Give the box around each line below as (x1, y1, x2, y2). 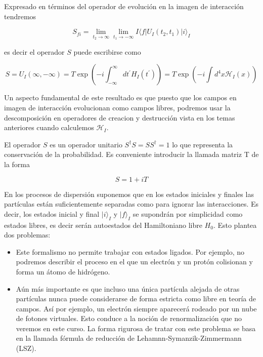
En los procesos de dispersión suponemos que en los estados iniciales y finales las (4, 188, 254, 199)
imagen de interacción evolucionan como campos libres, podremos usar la (4, 102, 231, 112)
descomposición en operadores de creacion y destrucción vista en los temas (4, 112, 235, 123)
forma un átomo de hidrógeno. (16, 266, 110, 276)
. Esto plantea (213, 219, 257, 230)
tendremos (4, 11, 36, 21)
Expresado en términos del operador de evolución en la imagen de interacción (4, 1, 244, 11)
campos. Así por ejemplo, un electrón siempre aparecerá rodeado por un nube (16, 303, 257, 313)
